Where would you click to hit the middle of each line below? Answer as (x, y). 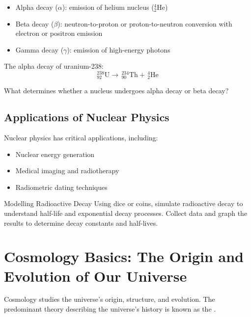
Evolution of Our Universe (96, 276)
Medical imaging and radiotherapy (67, 171)
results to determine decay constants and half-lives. (81, 223)
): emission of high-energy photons (119, 49)
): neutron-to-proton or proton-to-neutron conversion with (145, 23)
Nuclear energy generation (55, 154)
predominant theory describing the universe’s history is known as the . (110, 309)
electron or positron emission (59, 33)
